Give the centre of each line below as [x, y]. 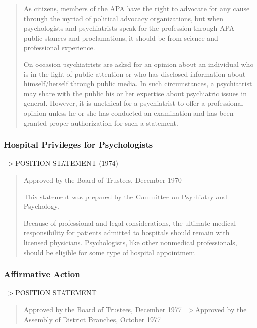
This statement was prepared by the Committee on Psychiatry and [125, 196]
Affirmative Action [42, 274]
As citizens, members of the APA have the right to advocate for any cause [136, 8]
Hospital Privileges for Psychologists [79, 145]
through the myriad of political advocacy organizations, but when [124, 18]
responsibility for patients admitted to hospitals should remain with [127, 232]
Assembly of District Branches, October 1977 [92, 319]
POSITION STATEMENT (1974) [67, 163]
